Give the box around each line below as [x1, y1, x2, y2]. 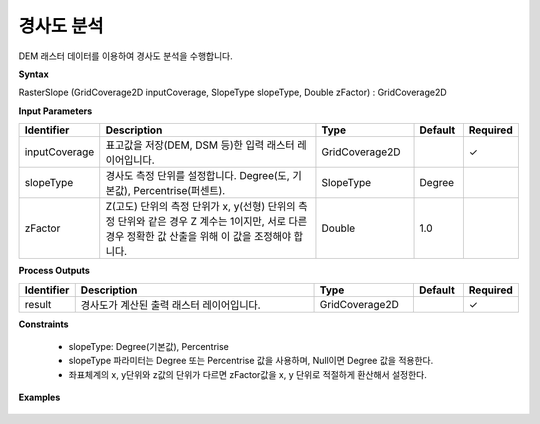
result [24, 297, 52, 311]
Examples [18, 391, 61, 404]
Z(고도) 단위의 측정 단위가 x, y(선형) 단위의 [105, 200, 296, 214]
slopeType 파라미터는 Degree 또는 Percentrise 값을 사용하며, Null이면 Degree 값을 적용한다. [68, 355, 434, 367]
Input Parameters [18, 105, 93, 117]
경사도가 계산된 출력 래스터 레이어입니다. [80, 298, 261, 312]
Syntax [18, 68, 49, 80]
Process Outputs [18, 265, 90, 277]
